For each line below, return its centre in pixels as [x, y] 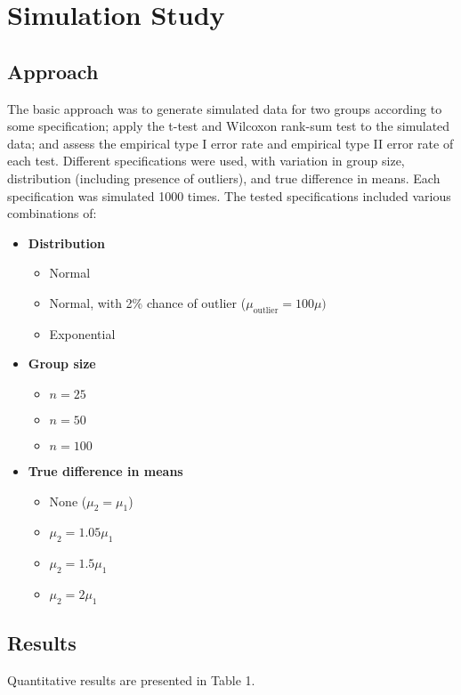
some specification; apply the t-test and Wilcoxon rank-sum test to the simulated [229, 126]
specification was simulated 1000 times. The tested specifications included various [229, 195]
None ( [68, 501]
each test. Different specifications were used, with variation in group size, [206, 161]
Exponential [82, 333]
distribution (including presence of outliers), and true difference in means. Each [224, 178]
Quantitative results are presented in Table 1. [131, 679]
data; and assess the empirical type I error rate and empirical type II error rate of [230, 143]
